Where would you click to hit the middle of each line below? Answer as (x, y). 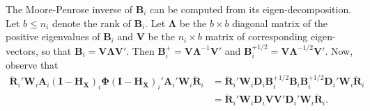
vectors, (22, 50)
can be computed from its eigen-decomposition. (251, 9)
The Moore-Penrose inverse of (69, 9)
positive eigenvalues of (53, 36)
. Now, (339, 50)
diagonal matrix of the (280, 23)
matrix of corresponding (256, 36)
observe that (32, 65)
